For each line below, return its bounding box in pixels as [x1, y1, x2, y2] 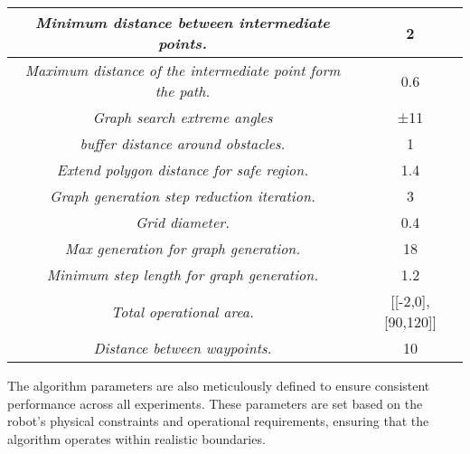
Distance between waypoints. [93, 337, 272, 358]
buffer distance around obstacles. [80, 133, 286, 154]
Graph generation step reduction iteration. [50, 185, 315, 206]
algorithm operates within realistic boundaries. [7, 429, 266, 448]
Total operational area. [111, 300, 254, 322]
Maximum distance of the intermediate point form [24, 60, 341, 80]
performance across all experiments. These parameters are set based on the [7, 393, 423, 412]
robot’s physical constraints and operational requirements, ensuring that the [7, 411, 429, 430]
